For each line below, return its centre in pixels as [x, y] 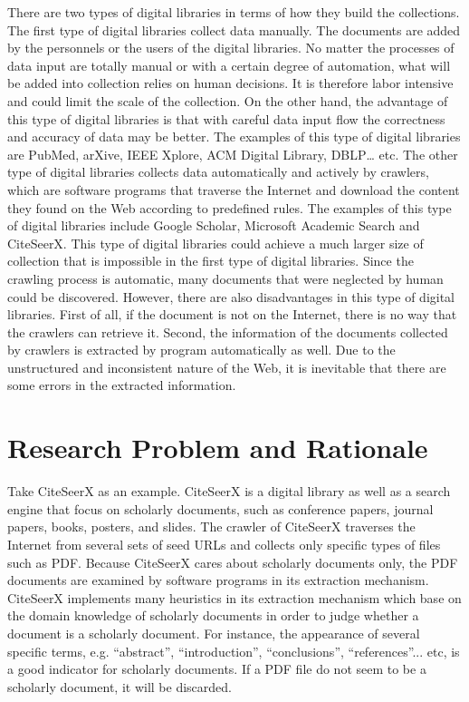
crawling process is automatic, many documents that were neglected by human [225, 278]
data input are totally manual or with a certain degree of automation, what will [229, 65]
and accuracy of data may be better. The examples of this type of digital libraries [234, 136]
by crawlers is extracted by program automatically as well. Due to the [201, 350]
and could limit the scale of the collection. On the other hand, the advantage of [228, 100]
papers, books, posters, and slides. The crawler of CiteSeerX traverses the [211, 526]
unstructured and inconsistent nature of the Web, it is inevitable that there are [227, 367]
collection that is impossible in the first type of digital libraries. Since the [211, 261]
